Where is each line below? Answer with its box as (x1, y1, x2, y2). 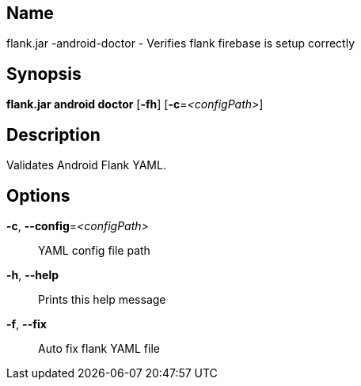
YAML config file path (38, 243, 150, 257)
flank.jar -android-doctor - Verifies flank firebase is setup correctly (6, 36, 355, 51)
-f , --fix (6, 316, 47, 331)
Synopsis (6, 63, 82, 84)
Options (6, 185, 70, 206)
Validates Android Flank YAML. (6, 158, 166, 172)
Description (6, 124, 101, 145)
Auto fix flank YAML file (38, 341, 160, 355)
